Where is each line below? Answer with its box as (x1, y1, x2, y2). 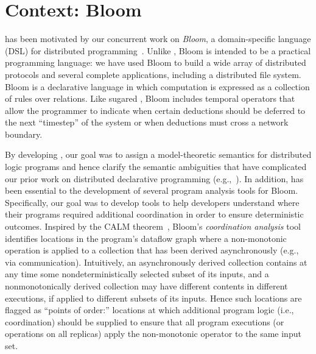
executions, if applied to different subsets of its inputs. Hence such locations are (5, 291, 302, 304)
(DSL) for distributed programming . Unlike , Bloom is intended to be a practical (5, 44, 311, 57)
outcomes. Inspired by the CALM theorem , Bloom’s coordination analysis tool (5, 220, 301, 233)
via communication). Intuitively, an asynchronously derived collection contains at (5, 255, 307, 268)
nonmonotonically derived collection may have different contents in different (5, 280, 288, 292)
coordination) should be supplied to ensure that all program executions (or (5, 315, 284, 328)
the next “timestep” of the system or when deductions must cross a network (5, 116, 289, 129)
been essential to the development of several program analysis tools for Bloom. (5, 184, 298, 197)
